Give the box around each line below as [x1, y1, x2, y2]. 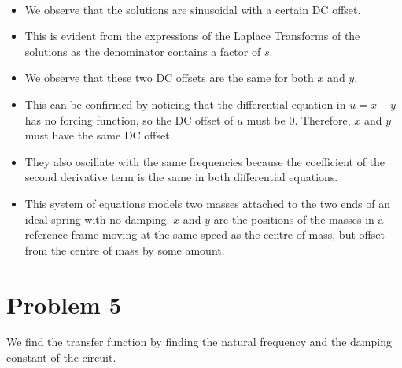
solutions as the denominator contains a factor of [24, 43, 261, 59]
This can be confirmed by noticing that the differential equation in [24, 95, 346, 112]
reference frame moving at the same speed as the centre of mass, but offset [24, 226, 385, 243]
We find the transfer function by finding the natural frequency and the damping [6, 333, 392, 350]
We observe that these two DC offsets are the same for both [24, 69, 314, 86]
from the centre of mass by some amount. [24, 241, 225, 258]
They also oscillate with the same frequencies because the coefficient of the [24, 153, 385, 169]
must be [246, 111, 286, 128]
